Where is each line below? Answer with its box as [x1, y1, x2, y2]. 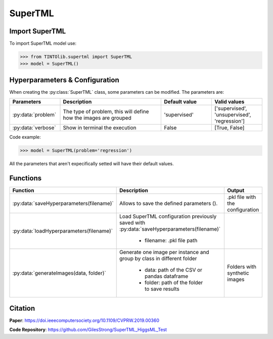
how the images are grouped [63, 115, 131, 122]
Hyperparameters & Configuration [9, 76, 119, 84]
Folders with [227, 263, 257, 271]
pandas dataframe [144, 273, 189, 280]
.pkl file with [227, 194, 256, 201]
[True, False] [214, 124, 245, 131]
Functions [9, 174, 42, 182]
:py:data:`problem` [12, 111, 57, 119]
